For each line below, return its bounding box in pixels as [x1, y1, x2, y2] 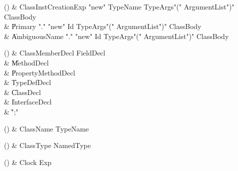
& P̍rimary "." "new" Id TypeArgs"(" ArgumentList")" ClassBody [4, 21, 202, 31]
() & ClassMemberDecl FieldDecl [4, 47, 105, 58]
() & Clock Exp [4, 156, 52, 167]
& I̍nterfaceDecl [4, 96, 52, 107]
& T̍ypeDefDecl [4, 77, 51, 87]
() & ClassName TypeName [4, 123, 89, 133]
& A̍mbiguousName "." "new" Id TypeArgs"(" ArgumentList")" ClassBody [4, 30, 229, 41]
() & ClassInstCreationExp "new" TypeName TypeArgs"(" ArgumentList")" [4, 1, 235, 11]
